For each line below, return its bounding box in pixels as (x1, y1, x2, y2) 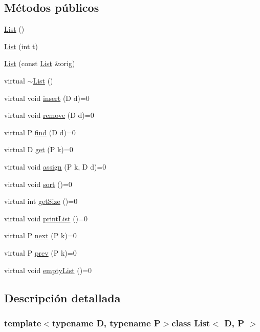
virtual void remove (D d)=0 (4, 110, 94, 120)
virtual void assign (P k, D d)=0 (4, 161, 106, 172)
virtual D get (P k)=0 (4, 144, 73, 155)
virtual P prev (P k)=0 (4, 247, 77, 258)
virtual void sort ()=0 (4, 178, 72, 189)
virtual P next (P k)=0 (4, 230, 77, 241)
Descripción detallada (4, 289, 121, 305)
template (4, 316, 41, 329)
